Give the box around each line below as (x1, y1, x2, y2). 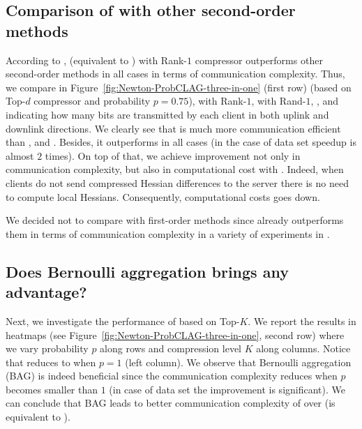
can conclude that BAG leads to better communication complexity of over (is (6, 396, 335, 410)
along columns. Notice (256, 341, 351, 356)
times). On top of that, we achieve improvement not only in (45, 148, 301, 163)
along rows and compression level (100, 341, 241, 356)
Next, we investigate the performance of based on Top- (6, 313, 240, 328)
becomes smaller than (6, 382, 98, 396)
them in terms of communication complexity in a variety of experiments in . (6, 226, 330, 241)
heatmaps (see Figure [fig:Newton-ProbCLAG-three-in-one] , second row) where (6, 327, 345, 342)
